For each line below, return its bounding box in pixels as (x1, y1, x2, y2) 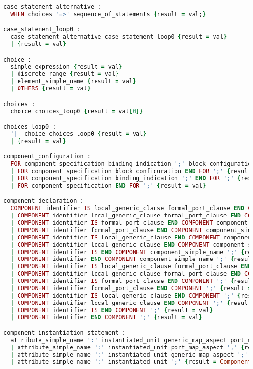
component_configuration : (3, 153, 91, 160)
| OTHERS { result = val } (10, 85, 91, 92)
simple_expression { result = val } (10, 63, 122, 70)
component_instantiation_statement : (3, 329, 126, 336)
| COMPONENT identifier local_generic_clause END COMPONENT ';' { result (10, 299, 252, 306)
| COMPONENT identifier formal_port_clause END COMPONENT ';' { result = (10, 284, 252, 292)
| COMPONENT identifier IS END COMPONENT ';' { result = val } (10, 306, 213, 314)
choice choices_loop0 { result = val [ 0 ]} (10, 108, 143, 115)
